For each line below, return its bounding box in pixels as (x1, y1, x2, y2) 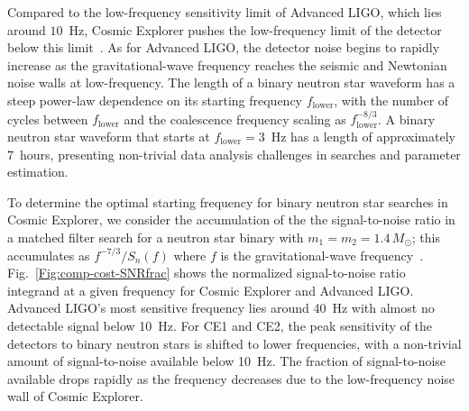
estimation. (7, 162, 69, 181)
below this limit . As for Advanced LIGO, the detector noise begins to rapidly (7, 38, 440, 57)
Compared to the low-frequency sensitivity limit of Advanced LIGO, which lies (7, 3, 442, 21)
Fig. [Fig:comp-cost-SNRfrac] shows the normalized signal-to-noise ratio (7, 263, 406, 282)
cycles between (7, 109, 88, 128)
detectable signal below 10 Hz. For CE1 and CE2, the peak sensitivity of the (7, 315, 433, 334)
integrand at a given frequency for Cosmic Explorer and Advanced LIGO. (7, 280, 414, 299)
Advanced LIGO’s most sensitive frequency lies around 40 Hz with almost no (7, 298, 435, 317)
